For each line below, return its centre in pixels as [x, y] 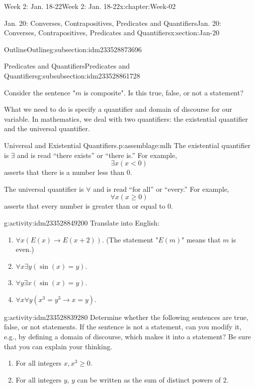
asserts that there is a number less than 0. [68, 172]
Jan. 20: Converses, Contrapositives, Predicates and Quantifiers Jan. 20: [113, 23]
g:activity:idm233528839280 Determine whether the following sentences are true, [126, 317]
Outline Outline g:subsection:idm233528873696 [73, 49]
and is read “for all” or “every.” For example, [161, 189]
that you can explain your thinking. [58, 346]
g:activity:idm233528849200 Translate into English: [82, 222]
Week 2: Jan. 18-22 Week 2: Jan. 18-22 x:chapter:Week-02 [90, 6]
